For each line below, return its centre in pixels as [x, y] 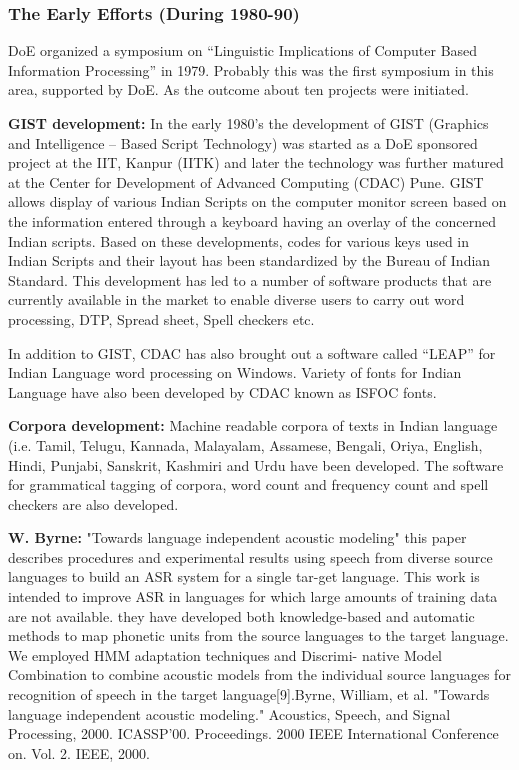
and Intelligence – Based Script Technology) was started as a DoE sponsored [243, 142]
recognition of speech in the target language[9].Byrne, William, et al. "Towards [249, 694]
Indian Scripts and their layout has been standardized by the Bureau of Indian [249, 260]
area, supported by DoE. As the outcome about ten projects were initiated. [238, 89]
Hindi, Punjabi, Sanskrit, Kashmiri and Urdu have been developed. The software [256, 464]
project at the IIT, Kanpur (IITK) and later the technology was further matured [256, 162]
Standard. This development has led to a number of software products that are [250, 279]
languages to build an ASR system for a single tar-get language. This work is [244, 576]
